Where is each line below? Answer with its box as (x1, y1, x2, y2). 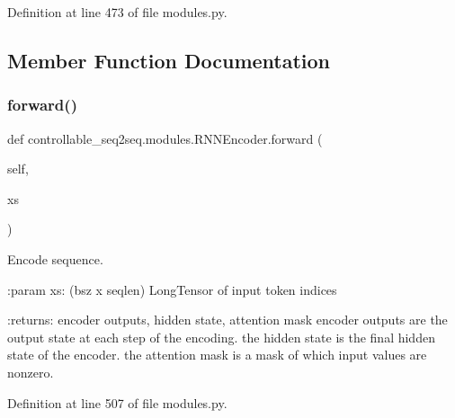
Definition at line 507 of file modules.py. (7, 393, 227, 412)
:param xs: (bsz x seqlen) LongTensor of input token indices (7, 280, 337, 298)
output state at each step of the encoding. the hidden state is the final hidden (7, 327, 435, 346)
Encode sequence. (7, 249, 103, 268)
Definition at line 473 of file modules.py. (7, 3, 227, 21)
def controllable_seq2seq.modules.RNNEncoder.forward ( (7, 129, 323, 147)
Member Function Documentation (7, 46, 331, 74)
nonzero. (7, 362, 54, 381)
